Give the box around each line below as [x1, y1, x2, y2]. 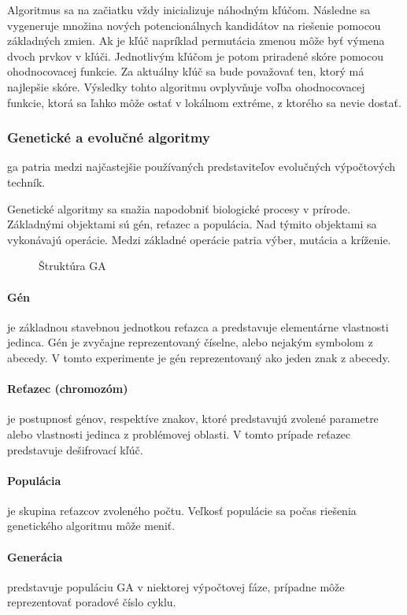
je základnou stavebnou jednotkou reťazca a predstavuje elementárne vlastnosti [7, 318, 389, 335]
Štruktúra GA [39, 257, 106, 274]
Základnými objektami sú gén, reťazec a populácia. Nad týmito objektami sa [7, 216, 377, 232]
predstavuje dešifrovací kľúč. [7, 441, 143, 458]
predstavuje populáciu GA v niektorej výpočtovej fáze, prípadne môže [7, 578, 345, 595]
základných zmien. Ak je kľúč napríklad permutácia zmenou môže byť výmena [7, 32, 385, 49]
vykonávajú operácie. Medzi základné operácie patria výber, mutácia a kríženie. [7, 231, 391, 247]
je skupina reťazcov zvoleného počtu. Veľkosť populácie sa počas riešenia [7, 502, 357, 518]
